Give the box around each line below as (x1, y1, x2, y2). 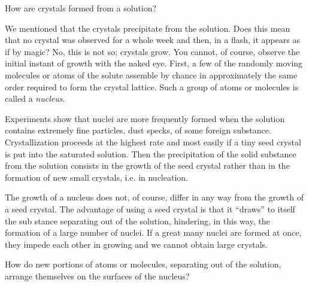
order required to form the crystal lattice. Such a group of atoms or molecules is (5, 80, 299, 93)
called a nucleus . (5, 92, 65, 105)
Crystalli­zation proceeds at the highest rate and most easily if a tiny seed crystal (5, 135, 301, 148)
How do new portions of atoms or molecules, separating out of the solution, (5, 258, 281, 270)
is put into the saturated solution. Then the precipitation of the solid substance (5, 147, 296, 160)
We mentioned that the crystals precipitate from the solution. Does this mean (5, 22, 290, 34)
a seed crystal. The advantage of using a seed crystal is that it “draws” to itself (5, 202, 295, 215)
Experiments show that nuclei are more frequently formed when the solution (5, 112, 285, 124)
